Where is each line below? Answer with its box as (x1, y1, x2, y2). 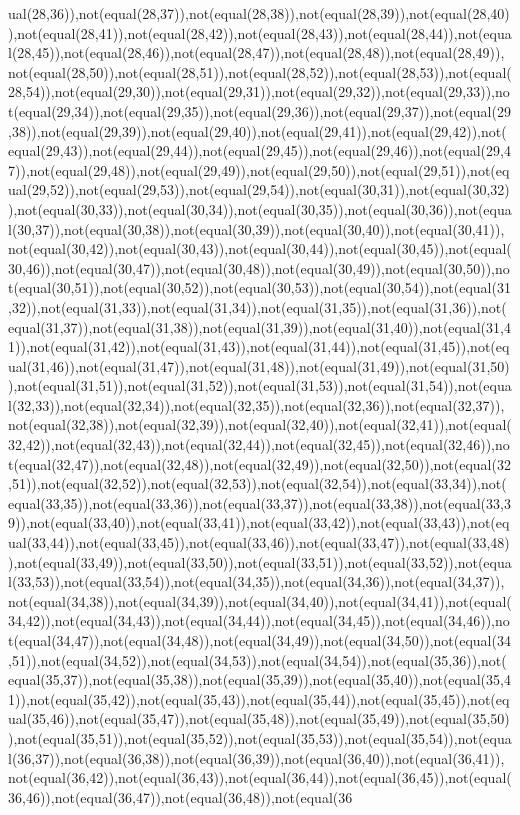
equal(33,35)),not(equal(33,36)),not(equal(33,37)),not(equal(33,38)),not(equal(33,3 (8, 492, 511, 513)
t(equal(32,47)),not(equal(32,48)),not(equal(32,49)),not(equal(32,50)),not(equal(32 (8, 453, 511, 474)
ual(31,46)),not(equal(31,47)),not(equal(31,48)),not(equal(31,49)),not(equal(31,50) (8, 355, 510, 376)
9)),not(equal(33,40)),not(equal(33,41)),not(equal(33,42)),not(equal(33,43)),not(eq (8, 512, 510, 533)
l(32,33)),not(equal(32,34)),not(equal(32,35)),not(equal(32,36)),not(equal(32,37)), (8, 394, 505, 415)
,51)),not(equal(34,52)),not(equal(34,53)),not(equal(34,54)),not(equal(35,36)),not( (8, 649, 507, 670)
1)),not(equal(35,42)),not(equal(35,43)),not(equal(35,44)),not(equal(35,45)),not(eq (8, 688, 510, 709)
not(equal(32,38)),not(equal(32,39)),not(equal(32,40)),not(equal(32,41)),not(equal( (8, 414, 512, 435)
